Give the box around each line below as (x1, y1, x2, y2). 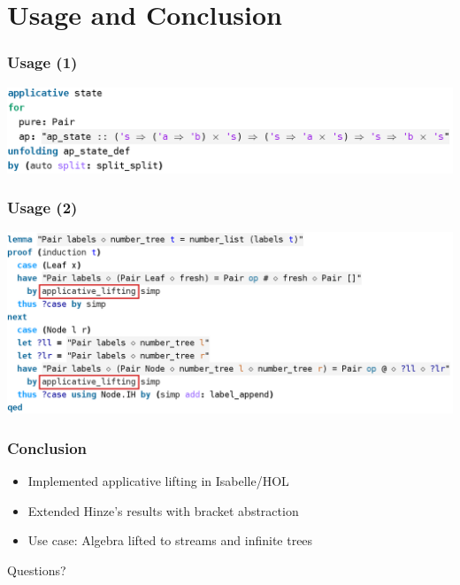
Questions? (7, 560, 66, 579)
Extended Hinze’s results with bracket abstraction (27, 501, 299, 520)
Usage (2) (7, 196, 78, 219)
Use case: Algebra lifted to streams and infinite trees (27, 531, 313, 550)
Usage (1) (7, 51, 78, 73)
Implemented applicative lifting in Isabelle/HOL (27, 471, 289, 489)
